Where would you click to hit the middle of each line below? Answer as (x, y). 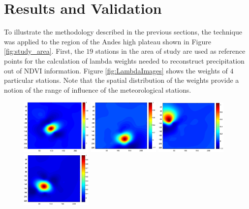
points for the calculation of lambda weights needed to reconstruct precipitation (124, 60)
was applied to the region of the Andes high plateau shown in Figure (108, 41)
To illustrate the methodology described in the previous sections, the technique (123, 32)
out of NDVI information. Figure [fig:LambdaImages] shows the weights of (116, 70)
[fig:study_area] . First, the (44, 51)
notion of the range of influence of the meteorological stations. (98, 89)
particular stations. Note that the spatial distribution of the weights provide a (122, 80)
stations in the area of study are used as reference (170, 51)
